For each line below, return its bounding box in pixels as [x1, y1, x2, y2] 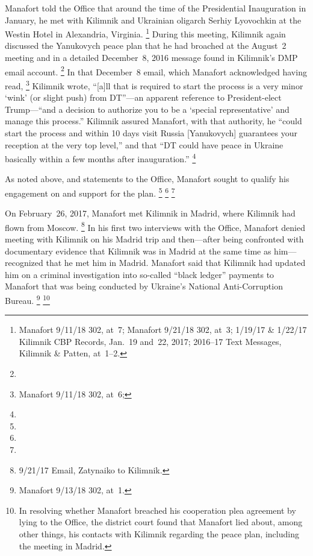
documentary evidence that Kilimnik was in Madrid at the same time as [5, 244, 271, 257]
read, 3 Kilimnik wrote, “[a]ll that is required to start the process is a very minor [5, 77, 303, 92]
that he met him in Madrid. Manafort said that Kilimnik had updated [46, 256, 306, 269]
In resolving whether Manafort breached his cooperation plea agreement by [19, 504, 296, 516]
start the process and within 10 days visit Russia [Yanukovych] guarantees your [5, 126, 297, 139]
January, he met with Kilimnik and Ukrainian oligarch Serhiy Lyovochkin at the [5, 13, 302, 26]
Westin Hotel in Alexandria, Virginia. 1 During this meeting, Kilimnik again [5, 26, 286, 40]
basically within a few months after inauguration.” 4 [5, 151, 196, 165]
